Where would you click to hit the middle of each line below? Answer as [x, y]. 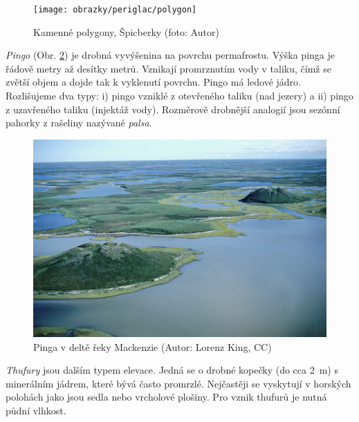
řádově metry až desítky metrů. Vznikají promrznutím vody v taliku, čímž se [168, 68]
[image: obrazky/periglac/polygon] [115, 10]
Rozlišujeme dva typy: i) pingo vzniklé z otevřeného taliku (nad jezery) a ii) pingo [179, 96]
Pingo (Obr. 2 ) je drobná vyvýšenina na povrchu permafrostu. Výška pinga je [170, 55]
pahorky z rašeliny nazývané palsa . [79, 123]
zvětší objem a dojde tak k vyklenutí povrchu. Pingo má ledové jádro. [153, 82]
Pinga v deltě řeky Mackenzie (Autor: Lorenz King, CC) [153, 346]
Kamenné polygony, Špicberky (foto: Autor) [126, 31]
